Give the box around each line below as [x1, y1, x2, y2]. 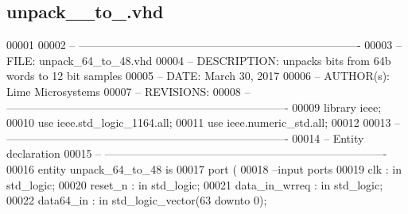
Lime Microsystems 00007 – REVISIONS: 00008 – [6, 82, 251, 99]
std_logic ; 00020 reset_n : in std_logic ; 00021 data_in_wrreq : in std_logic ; [6, 176, 383, 193]
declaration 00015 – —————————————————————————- [6, 145, 387, 162]
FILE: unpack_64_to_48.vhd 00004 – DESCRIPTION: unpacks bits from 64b [6, 52, 391, 68]
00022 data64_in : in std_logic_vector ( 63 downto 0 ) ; [6, 192, 267, 208]
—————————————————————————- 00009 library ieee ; [6, 98, 382, 115]
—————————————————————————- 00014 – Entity [6, 129, 364, 146]
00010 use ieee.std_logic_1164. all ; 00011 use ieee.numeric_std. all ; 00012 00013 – [6, 114, 401, 131]
